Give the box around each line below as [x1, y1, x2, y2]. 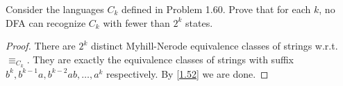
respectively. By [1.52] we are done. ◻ [106, 66, 269, 80]
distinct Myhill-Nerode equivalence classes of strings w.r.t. [90, 39, 338, 53]
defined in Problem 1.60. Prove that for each [121, 2, 311, 16]
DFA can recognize [6, 15, 86, 30]
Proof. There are [6, 39, 76, 53]
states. [185, 15, 213, 30]
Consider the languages [6, 2, 104, 16]
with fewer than [103, 15, 170, 30]
